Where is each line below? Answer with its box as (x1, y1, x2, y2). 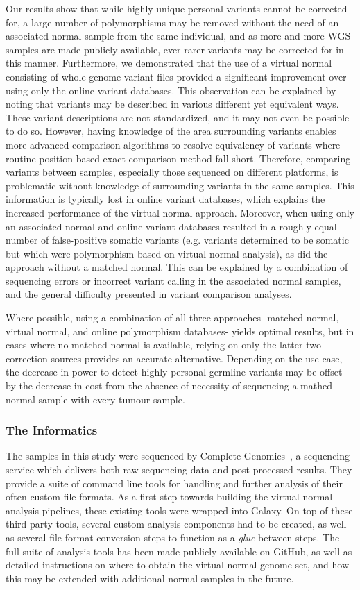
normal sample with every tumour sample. (6, 391, 185, 406)
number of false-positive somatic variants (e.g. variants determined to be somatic (6, 233, 349, 247)
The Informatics (6, 421, 98, 439)
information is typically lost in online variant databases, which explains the (6, 192, 325, 206)
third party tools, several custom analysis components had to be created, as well (6, 516, 347, 531)
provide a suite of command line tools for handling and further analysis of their (6, 475, 343, 490)
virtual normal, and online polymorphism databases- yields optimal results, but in (6, 323, 354, 338)
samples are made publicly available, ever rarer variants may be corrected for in (6, 42, 344, 56)
